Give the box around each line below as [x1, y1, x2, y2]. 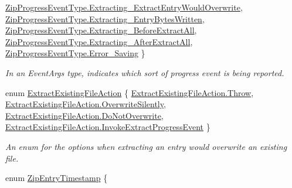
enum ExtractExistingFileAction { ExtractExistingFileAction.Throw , [5, 86, 254, 98]
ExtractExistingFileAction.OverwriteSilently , [5, 98, 166, 110]
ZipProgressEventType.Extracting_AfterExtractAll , [5, 35, 193, 47]
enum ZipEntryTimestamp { [5, 172, 108, 184]
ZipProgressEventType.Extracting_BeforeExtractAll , [5, 24, 197, 36]
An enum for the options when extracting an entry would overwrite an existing [5, 140, 287, 152]
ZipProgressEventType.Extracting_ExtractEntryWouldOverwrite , [5, 1, 243, 13]
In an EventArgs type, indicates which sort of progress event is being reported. [5, 66, 284, 78]
